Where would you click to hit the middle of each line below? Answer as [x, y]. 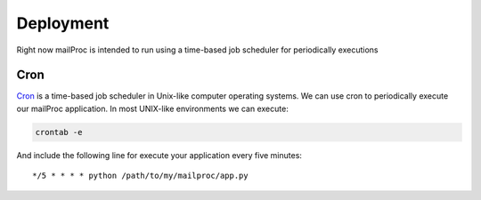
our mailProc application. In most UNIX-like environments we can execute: [152, 108]
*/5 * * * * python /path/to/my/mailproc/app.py [140, 176]
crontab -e [59, 132]
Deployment [63, 23]
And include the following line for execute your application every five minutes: [159, 155]
